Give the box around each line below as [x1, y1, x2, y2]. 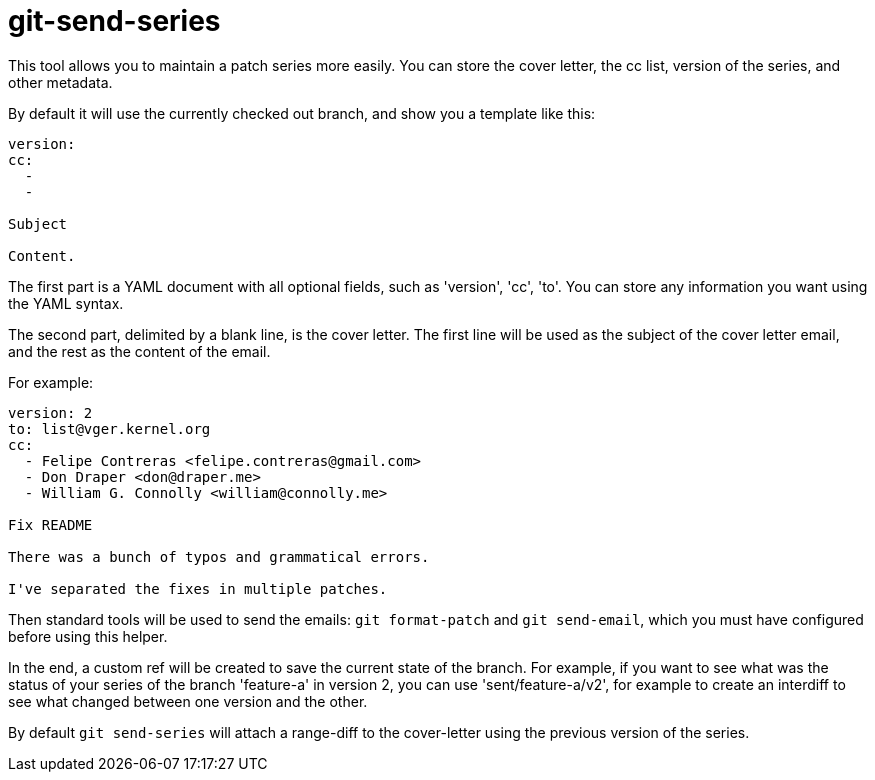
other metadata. [8, 73, 113, 91]
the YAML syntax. [8, 294, 124, 312]
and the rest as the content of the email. [8, 342, 271, 360]
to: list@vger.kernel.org [8, 420, 211, 437]
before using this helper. [8, 627, 168, 645]
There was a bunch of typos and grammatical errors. [8, 548, 430, 565]
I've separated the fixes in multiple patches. [8, 580, 388, 597]
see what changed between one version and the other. [8, 692, 368, 710]
